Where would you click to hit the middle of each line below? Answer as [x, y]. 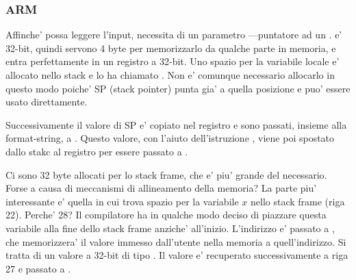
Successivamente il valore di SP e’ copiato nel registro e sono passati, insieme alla [176, 124]
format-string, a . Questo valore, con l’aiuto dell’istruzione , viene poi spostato [170, 138]
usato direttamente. [47, 102]
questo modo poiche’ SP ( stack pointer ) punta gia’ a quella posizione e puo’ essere [178, 88]
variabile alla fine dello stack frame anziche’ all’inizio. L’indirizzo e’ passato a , [170, 228]
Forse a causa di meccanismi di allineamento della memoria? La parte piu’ [161, 188]
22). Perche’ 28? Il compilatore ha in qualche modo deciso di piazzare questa [166, 215]
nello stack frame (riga [297, 201]
